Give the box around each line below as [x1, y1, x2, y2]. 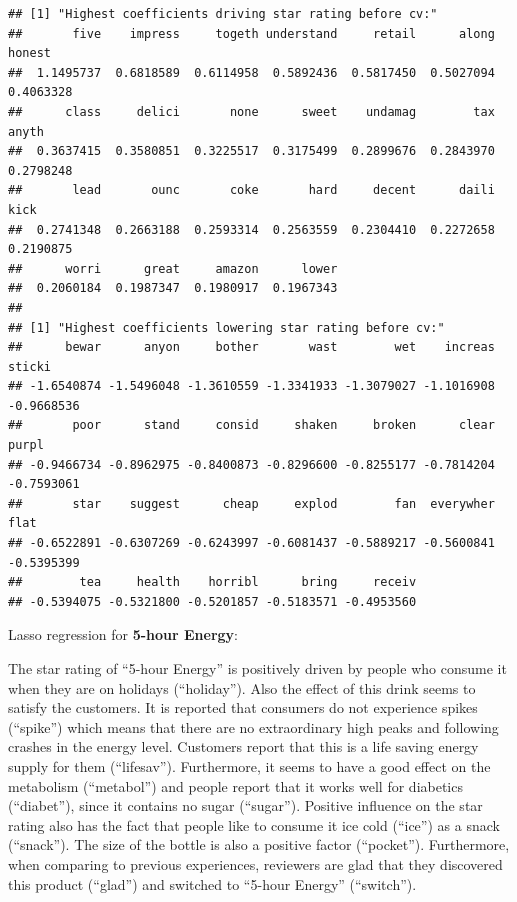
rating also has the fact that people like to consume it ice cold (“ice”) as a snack [8, 814, 500, 835]
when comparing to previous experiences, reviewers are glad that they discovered [8, 853, 503, 874]
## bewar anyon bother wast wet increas [8, 340, 495, 355]
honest [8, 46, 51, 61]
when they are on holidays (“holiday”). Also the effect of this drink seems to [8, 677, 476, 698]
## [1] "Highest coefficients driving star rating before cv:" [8, 7, 438, 21]
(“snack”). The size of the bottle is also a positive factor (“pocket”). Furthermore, [8, 834, 510, 855]
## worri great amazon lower [8, 261, 338, 276]
